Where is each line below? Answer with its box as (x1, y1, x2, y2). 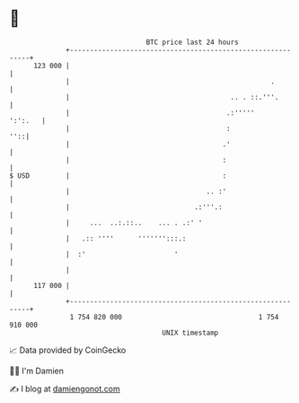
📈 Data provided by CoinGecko (9, 345, 127, 355)
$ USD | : (9, 171, 227, 180)
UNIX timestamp (162, 328, 219, 337)
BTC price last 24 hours (145, 38, 240, 47)
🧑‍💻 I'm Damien (9, 365, 65, 376)
